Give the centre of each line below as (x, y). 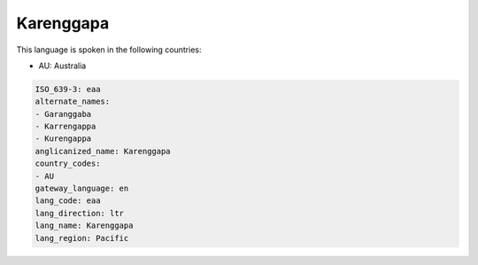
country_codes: (68, 164)
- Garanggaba (63, 114)
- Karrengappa (66, 127)
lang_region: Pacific (82, 238)
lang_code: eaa (68, 201)
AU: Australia (62, 66)
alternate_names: (73, 101)
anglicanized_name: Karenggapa (103, 151)
